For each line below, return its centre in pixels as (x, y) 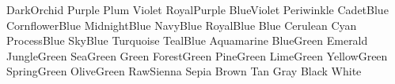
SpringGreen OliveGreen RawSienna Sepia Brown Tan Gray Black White (184, 71)
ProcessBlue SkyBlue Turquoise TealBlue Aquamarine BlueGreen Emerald (187, 40)
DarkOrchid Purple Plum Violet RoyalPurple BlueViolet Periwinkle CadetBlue (197, 9)
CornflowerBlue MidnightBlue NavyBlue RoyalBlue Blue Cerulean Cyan (182, 25)
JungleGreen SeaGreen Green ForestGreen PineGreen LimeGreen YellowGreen (197, 55)
